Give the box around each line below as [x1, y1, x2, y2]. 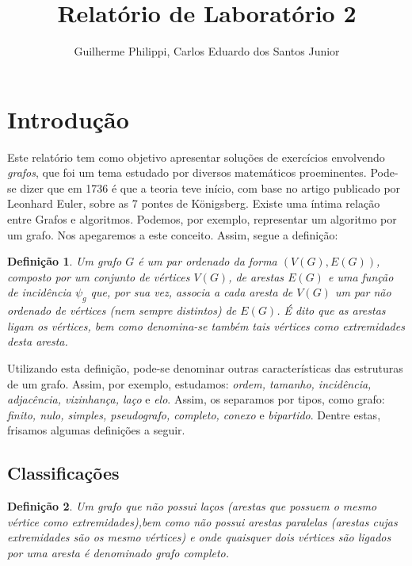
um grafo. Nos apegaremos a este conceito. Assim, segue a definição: [7, 226, 338, 243]
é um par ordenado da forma [138, 253, 277, 270]
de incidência [7, 284, 71, 300]
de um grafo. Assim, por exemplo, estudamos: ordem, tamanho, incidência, [7, 375, 372, 392]
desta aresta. [7, 333, 68, 350]
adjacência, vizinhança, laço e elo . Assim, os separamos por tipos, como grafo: [7, 391, 385, 407]
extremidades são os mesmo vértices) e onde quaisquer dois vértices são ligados [7, 529, 391, 545]
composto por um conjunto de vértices [7, 268, 190, 285]
